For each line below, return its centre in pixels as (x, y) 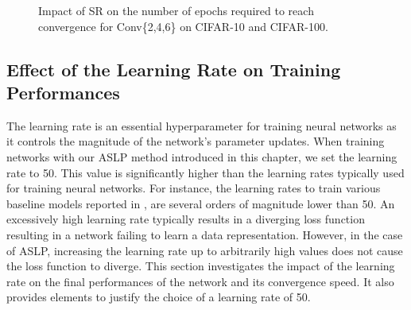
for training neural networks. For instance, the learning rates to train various (194, 188)
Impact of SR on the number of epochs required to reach (176, 10)
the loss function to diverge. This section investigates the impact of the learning (201, 266)
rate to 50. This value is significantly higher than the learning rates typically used (205, 172)
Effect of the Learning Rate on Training (174, 69)
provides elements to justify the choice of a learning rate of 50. (159, 297)
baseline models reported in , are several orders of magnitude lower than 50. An (201, 203)
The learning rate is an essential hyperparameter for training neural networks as (202, 125)
